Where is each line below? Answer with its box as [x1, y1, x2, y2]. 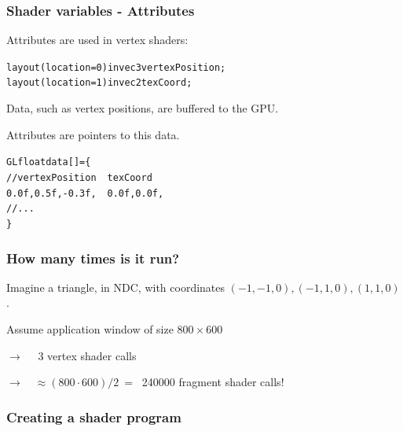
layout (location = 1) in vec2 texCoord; [6, 77, 192, 89]
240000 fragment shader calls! [141, 374, 284, 390]
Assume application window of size [6, 321, 174, 337]
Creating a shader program [6, 407, 181, 426]
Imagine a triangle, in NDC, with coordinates [6, 278, 225, 295]
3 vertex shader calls [38, 347, 137, 363]
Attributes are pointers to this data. [6, 126, 180, 142]
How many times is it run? [6, 248, 180, 267]
